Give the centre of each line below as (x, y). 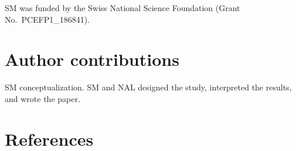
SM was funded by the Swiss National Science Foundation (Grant (123, 8)
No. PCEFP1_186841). (47, 19)
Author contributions (92, 59)
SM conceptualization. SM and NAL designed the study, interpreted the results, (148, 87)
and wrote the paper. (42, 98)
